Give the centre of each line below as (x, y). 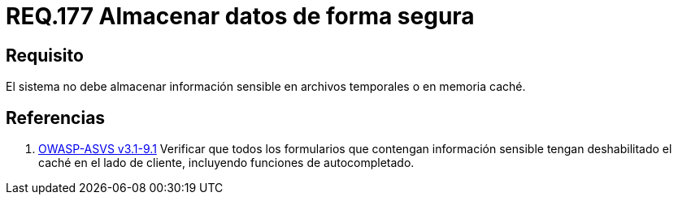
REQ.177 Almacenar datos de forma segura (240, 16)
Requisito (45, 55)
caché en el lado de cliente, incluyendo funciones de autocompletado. (226, 163)
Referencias (56, 118)
